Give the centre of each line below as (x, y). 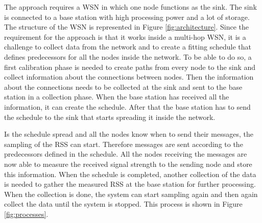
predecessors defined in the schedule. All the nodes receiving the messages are (126, 154)
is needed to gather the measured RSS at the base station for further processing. (130, 184)
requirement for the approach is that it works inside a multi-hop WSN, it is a (125, 36)
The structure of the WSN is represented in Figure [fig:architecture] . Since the (127, 27)
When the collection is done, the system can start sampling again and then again (131, 194)
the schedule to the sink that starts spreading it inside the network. (110, 117)
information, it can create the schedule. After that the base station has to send (127, 106)
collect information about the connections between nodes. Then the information (129, 77)
